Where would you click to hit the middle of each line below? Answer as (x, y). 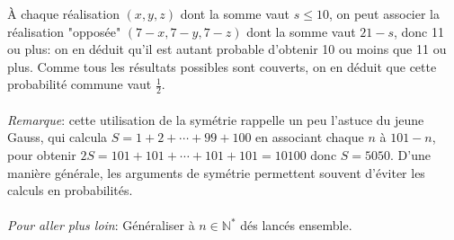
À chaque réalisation (63, 13)
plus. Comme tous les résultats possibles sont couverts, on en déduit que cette (222, 66)
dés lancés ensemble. (296, 225)
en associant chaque (310, 137)
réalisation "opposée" (64, 31)
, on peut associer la (384, 13)
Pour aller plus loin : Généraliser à (101, 225)
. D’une (410, 154)
